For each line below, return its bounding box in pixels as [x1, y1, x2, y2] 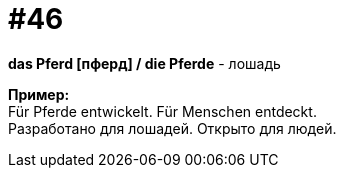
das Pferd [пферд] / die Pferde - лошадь [8, 54, 281, 72]
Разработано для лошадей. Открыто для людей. [8, 119, 337, 137]
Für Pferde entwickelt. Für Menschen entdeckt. [8, 102, 317, 120]
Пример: [8, 85, 70, 103]
